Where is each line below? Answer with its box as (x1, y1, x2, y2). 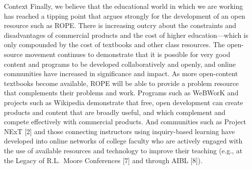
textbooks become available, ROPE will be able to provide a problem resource (4, 78, 239, 88)
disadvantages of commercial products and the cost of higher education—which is (4, 29, 249, 40)
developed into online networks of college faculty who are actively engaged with (4, 136, 243, 146)
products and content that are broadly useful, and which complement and (4, 107, 226, 117)
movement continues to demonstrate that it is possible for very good (25, 49, 230, 59)
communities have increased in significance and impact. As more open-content (4, 68, 238, 79)
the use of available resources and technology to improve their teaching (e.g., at (4, 145, 243, 155)
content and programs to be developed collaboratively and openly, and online (4, 58, 236, 69)
